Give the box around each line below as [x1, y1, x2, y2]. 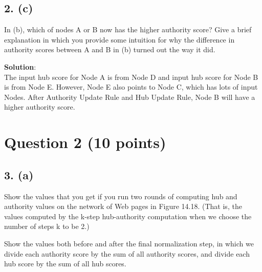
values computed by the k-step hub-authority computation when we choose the [4, 211, 252, 221]
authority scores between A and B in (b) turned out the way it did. [4, 44, 215, 55]
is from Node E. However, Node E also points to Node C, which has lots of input [4, 81, 258, 92]
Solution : [4, 61, 36, 72]
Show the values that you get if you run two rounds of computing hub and [4, 191, 237, 201]
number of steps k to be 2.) [4, 221, 90, 232]
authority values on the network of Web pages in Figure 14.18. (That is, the [4, 201, 242, 212]
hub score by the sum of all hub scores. [4, 258, 126, 269]
